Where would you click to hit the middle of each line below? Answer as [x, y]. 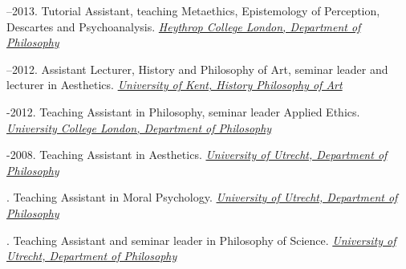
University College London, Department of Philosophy [139, 127]
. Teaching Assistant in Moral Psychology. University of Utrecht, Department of [202, 197]
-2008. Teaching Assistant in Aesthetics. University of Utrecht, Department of [197, 155]
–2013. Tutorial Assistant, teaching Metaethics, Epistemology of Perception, [193, 10]
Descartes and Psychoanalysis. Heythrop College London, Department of [184, 26]
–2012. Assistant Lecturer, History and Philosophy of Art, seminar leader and [197, 69]
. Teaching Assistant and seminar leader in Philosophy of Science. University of [201, 240]
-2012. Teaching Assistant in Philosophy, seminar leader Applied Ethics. [183, 111]
